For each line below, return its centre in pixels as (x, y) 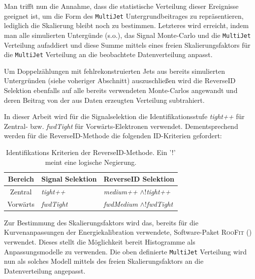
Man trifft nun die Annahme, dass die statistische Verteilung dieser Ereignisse (121, 6)
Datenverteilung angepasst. (45, 270)
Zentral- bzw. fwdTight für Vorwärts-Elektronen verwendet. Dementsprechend (121, 126)
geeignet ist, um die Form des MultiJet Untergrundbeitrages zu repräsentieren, (124, 15)
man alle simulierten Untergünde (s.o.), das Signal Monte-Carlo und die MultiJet (127, 35)
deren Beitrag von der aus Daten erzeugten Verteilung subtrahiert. (104, 100)
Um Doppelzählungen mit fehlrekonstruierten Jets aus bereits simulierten (114, 71)
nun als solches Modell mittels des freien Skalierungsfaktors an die (104, 261)
